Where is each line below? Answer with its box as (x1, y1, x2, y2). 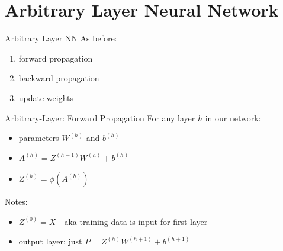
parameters (18, 131, 59, 144)
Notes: (5, 195, 28, 208)
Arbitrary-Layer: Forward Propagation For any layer (5, 111, 195, 124)
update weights (18, 91, 74, 104)
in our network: (205, 111, 261, 124)
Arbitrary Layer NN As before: (5, 32, 117, 44)
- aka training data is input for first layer (59, 215, 208, 227)
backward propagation (18, 72, 99, 84)
